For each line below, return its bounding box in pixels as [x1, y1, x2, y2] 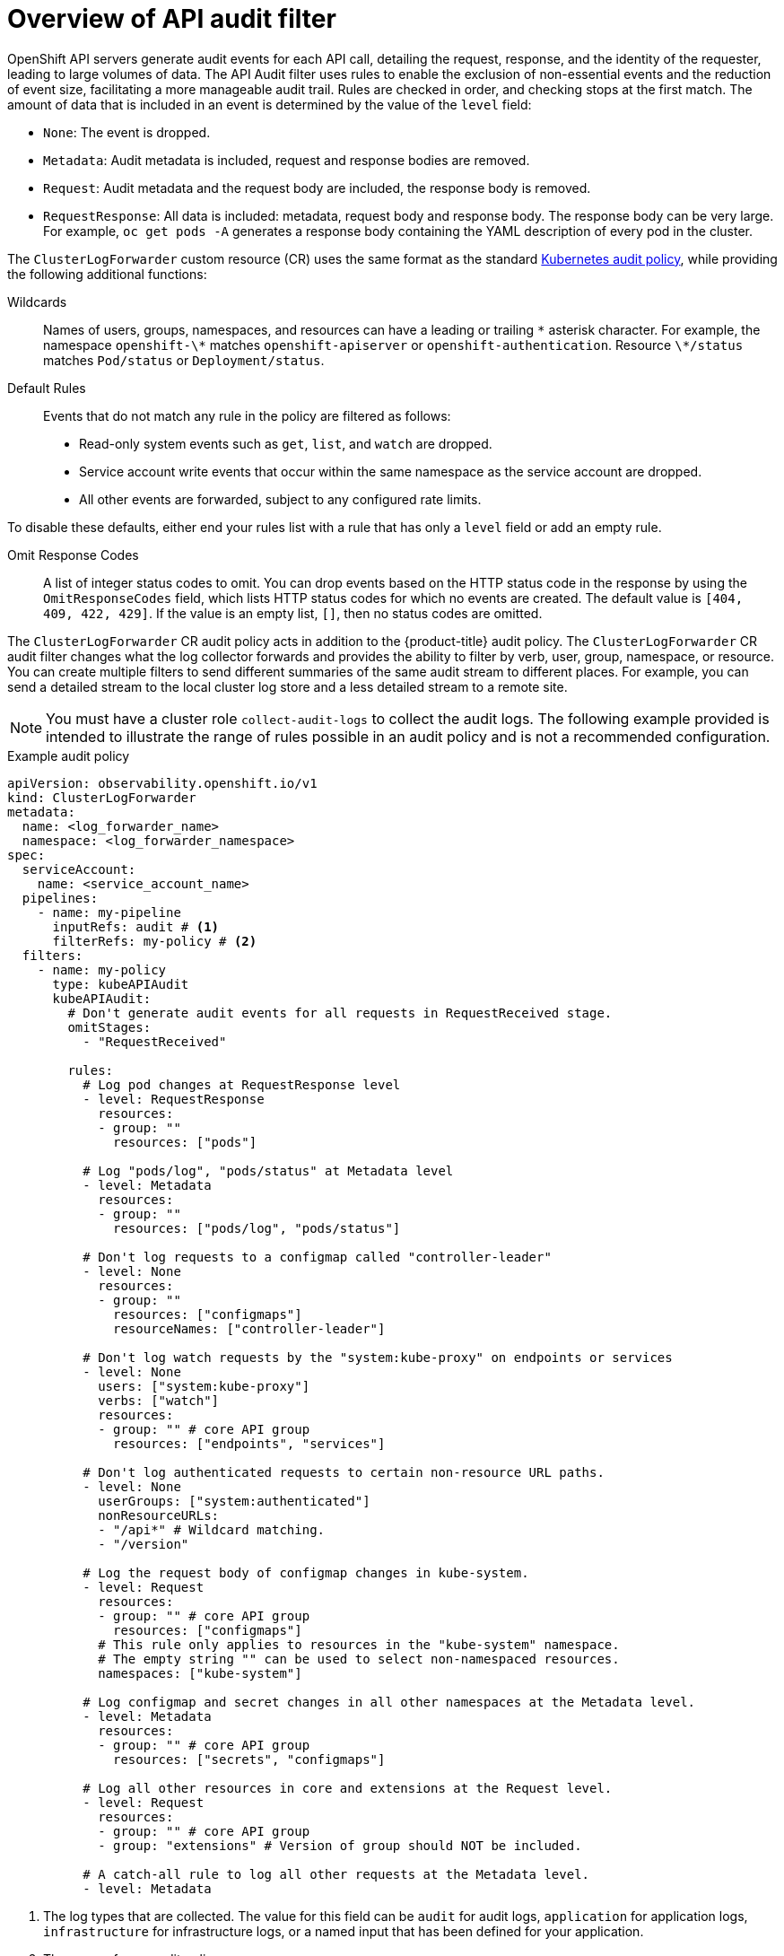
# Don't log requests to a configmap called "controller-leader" [83, 1249, 552, 1264]
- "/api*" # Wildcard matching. [98, 1522, 326, 1537]
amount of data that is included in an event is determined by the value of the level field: [7, 96, 532, 112]
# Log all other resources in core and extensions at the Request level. [83, 1780, 613, 1795]
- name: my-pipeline [37, 904, 181, 920]
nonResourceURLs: [98, 1507, 220, 1523]
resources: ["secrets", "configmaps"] [113, 1751, 386, 1767]
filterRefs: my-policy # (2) [52, 933, 257, 948]
